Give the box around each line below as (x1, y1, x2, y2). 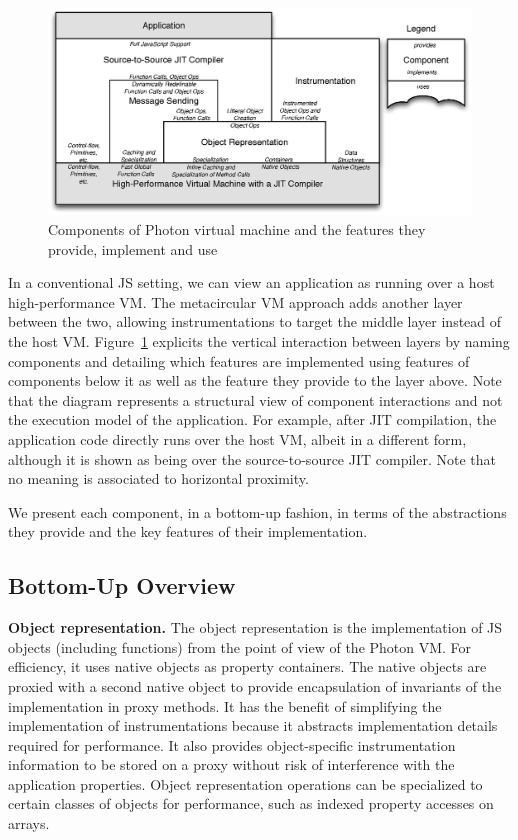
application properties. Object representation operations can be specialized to (8, 773, 483, 794)
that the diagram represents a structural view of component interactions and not (8, 389, 503, 410)
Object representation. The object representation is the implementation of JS (8, 617, 503, 638)
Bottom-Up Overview (8, 570, 236, 601)
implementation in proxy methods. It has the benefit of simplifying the (8, 695, 442, 716)
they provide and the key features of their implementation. (8, 521, 368, 542)
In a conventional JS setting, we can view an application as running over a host (8, 272, 495, 293)
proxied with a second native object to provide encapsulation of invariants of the (8, 675, 502, 696)
